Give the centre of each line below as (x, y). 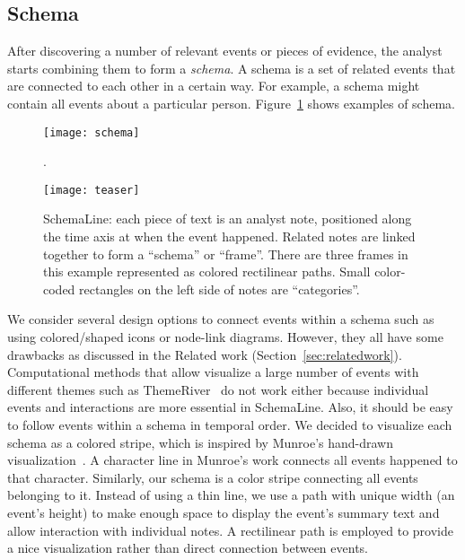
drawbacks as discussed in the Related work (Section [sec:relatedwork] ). (205, 354)
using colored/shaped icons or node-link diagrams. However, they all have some (225, 337)
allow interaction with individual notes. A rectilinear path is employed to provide (230, 530)
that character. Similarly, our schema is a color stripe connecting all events (213, 477)
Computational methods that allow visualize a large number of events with (213, 372)
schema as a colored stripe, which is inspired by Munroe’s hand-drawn (200, 442)
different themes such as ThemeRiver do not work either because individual (218, 389)
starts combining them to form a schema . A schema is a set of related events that (232, 68)
